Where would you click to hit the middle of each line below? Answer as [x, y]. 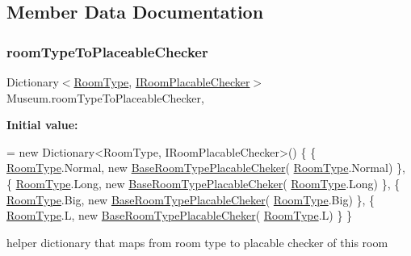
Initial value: [42, 125]
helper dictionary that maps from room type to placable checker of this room [197, 242]
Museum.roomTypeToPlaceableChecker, [105, 97]
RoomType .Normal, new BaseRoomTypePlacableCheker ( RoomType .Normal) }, [206, 168]
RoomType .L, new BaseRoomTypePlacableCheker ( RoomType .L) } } [180, 215]
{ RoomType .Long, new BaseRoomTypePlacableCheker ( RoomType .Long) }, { [203, 183]
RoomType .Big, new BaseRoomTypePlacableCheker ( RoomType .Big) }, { [191, 199]
